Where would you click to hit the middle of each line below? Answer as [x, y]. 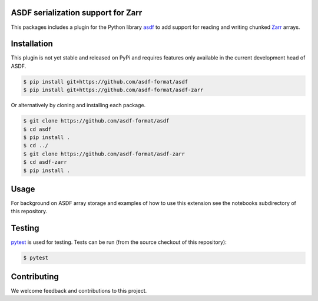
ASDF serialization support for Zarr [77, 13]
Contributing [35, 277]
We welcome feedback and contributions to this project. [79, 290]
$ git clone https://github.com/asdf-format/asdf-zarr [104, 154]
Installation [32, 44]
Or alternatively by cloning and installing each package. [78, 105]
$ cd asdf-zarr [45, 162]
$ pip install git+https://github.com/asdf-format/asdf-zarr [113, 90]
